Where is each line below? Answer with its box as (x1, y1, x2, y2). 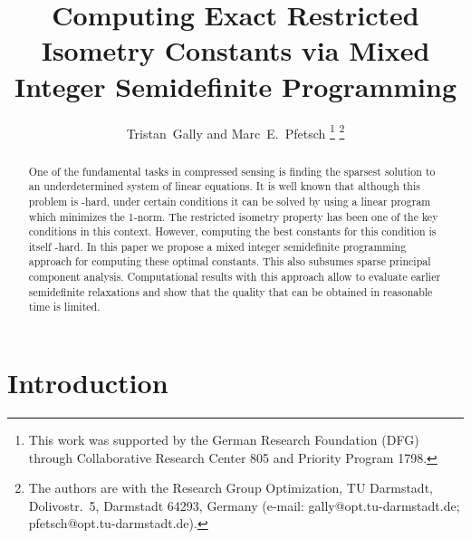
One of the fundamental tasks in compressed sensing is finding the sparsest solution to (28, 163, 436, 178)
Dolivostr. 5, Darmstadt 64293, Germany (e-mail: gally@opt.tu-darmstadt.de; (28, 496, 460, 515)
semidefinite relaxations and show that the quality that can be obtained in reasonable (28, 284, 433, 299)
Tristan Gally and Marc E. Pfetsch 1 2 (126, 120, 345, 142)
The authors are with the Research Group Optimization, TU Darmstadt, (28, 478, 433, 497)
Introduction (7, 364, 168, 401)
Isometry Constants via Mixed (41, 32, 430, 69)
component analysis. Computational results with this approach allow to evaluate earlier (28, 269, 441, 284)
